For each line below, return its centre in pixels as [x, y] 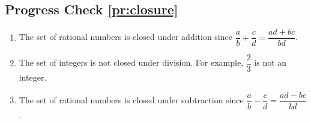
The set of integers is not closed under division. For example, [131, 62]
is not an [270, 62]
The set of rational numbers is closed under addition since [125, 37]
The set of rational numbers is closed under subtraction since [131, 100]
